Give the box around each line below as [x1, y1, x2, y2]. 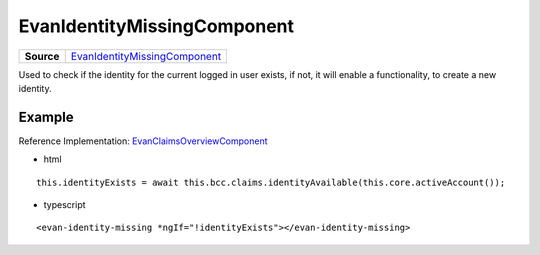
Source [24, 49, 60, 63]
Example [18, 108, 74, 125]
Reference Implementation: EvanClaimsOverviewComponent [18, 135, 269, 147]
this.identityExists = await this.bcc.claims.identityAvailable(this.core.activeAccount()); [36, 176, 506, 188]
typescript [43, 199, 86, 211]
